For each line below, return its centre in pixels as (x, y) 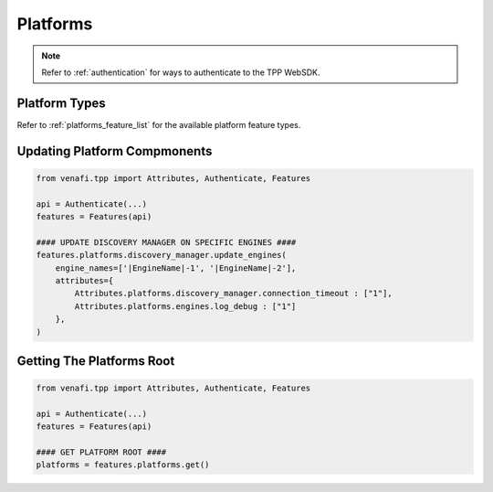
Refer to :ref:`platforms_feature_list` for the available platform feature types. (159, 124)
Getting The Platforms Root (96, 361)
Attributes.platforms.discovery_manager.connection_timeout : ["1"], (233, 294)
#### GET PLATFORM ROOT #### (101, 452)
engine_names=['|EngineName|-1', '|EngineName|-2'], (176, 268)
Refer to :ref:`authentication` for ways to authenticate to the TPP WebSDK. (181, 72)
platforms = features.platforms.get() (123, 465)
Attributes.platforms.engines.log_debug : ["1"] (185, 306)
